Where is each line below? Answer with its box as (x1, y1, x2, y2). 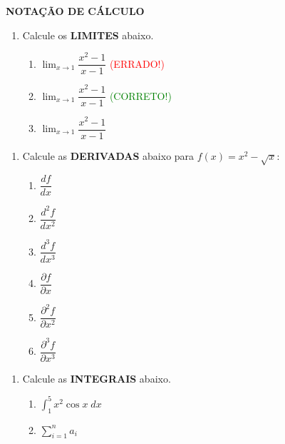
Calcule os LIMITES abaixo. (22, 27, 154, 42)
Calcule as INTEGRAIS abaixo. (22, 370, 171, 385)
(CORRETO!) (109, 88, 172, 103)
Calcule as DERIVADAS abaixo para (22, 148, 195, 163)
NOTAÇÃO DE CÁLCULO (6, 4, 145, 18)
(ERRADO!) (109, 56, 165, 71)
